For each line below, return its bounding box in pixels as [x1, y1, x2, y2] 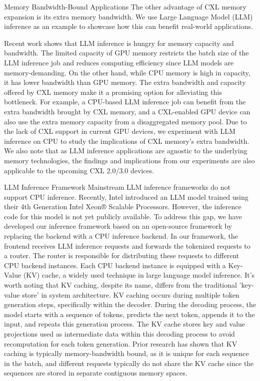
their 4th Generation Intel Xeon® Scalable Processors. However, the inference [4, 201, 241, 212]
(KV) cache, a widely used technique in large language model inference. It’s [23, 270, 255, 280]
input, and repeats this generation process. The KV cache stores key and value [4, 319, 245, 329]
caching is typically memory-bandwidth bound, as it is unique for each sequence [4, 348, 249, 359]
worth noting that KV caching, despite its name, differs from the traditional [4, 280, 237, 290]
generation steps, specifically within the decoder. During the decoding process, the [4, 299, 256, 310]
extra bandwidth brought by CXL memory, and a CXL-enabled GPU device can [4, 106, 250, 116]
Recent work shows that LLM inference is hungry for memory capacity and [4, 37, 234, 48]
